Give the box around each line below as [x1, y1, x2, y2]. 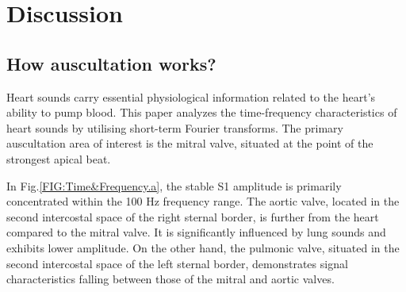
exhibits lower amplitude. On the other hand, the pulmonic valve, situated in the [6, 239, 400, 255]
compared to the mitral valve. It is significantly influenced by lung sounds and [6, 224, 386, 240]
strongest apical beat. [6, 150, 111, 167]
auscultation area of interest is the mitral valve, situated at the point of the [6, 135, 373, 152]
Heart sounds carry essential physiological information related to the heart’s [6, 88, 376, 105]
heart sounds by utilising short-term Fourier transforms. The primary [6, 119, 343, 136]
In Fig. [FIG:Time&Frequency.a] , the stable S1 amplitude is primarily [6, 177, 342, 194]
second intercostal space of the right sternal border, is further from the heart [6, 208, 379, 225]
